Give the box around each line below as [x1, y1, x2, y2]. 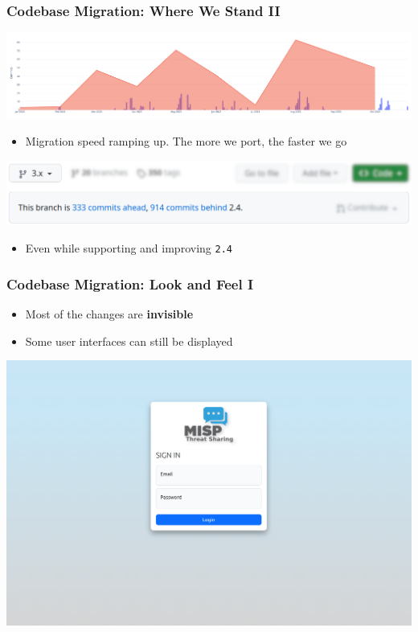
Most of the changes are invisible [25, 306, 194, 322]
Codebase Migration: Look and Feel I [6, 273, 254, 293]
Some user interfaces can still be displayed [25, 332, 233, 349]
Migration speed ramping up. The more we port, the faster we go [25, 132, 347, 149]
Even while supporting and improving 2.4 [25, 240, 232, 256]
